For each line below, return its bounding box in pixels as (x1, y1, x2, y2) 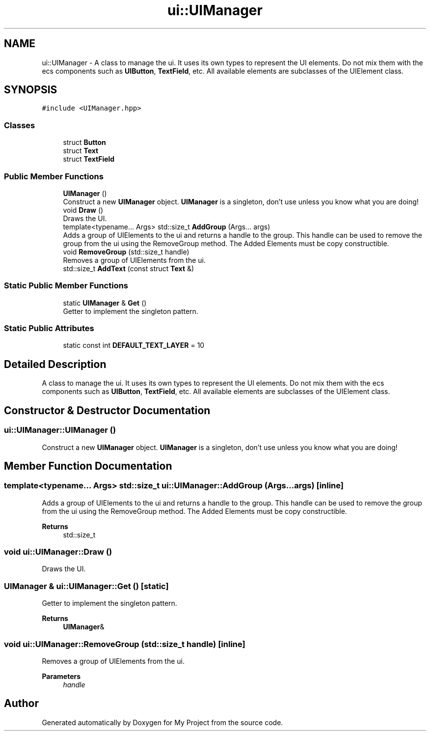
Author (4, 697, 39, 710)
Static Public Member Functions (4, 281, 129, 291)
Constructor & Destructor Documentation (4, 404, 211, 417)
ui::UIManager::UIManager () (4, 425, 116, 435)
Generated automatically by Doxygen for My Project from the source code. (42, 718, 283, 727)
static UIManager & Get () (63, 298, 147, 307)
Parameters (42, 672, 81, 680)
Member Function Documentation (4, 459, 172, 472)
